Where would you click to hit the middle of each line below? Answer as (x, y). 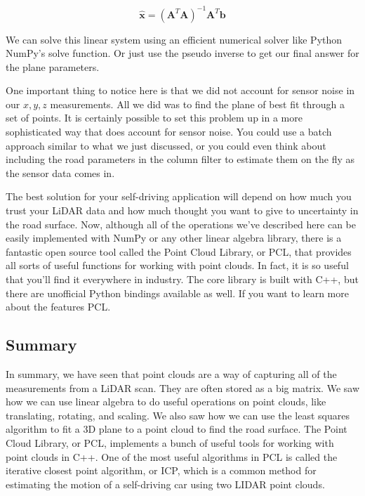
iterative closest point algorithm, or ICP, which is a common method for (161, 470)
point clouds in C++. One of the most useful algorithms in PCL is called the (172, 456)
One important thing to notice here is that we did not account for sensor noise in (180, 90)
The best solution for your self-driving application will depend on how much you (179, 196)
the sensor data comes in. (60, 172)
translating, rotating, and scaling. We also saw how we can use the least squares (178, 415)
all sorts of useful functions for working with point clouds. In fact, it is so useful (177, 265)
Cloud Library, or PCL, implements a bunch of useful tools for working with (170, 442)
